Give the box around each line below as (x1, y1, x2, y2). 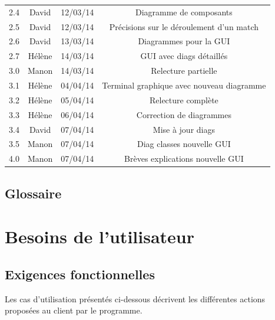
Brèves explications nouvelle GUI (124, 152, 244, 165)
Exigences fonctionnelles (5, 265, 155, 283)
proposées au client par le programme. (5, 304, 143, 316)
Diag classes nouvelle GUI (137, 138, 231, 150)
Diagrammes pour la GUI (138, 35, 230, 47)
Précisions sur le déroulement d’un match (109, 20, 259, 32)
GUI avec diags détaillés (140, 50, 228, 62)
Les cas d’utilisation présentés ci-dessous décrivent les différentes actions (5, 292, 266, 305)
